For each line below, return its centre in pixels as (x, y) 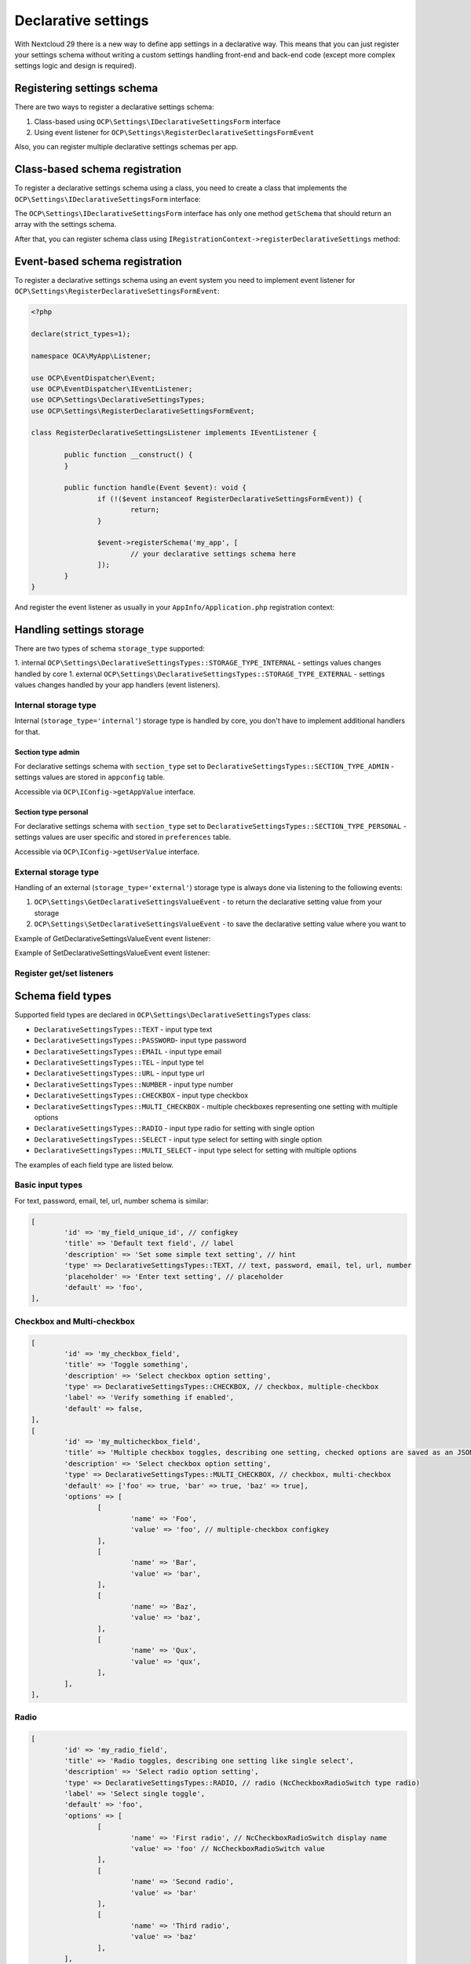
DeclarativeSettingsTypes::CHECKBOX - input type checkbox (141, 1095)
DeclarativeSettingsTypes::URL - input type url (119, 1073)
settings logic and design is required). (76, 66)
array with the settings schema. (66, 225)
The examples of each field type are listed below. (94, 1165)
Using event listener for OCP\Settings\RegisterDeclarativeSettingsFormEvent (174, 133)
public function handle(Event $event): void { (155, 488)
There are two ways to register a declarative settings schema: (115, 107)
